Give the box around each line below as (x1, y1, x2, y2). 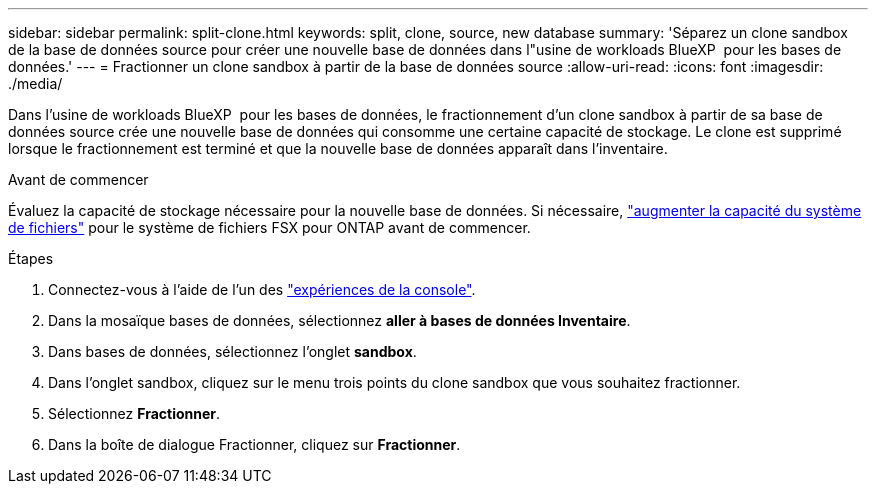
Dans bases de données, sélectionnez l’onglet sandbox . (48, 343, 417, 360)
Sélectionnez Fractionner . (48, 405, 221, 422)
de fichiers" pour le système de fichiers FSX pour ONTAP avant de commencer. (8, 219, 531, 236)
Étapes (8, 250, 54, 267)
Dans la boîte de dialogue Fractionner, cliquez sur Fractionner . (48, 436, 461, 453)
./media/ (8, 75, 63, 92)
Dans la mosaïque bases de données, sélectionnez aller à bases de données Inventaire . (48, 312, 631, 329)
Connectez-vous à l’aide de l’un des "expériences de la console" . (48, 281, 476, 298)
